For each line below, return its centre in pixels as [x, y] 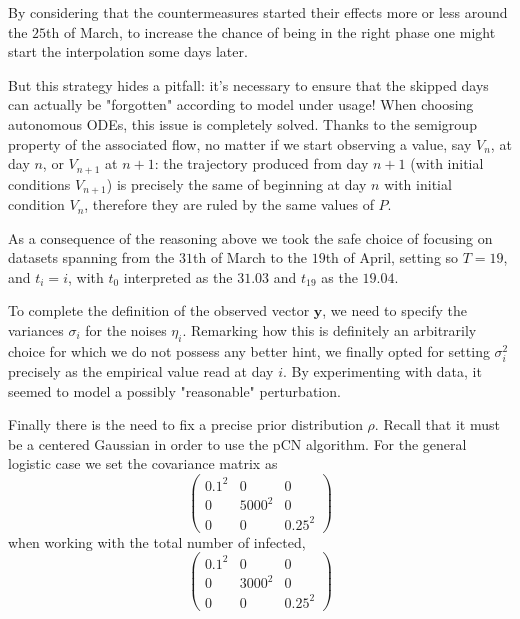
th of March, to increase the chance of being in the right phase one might [271, 31]
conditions [39, 183]
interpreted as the [178, 276]
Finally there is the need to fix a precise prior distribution [185, 424]
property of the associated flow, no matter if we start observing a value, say [240, 143]
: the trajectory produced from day [261, 163]
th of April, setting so [392, 257]
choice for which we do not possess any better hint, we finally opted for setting [249, 350]
